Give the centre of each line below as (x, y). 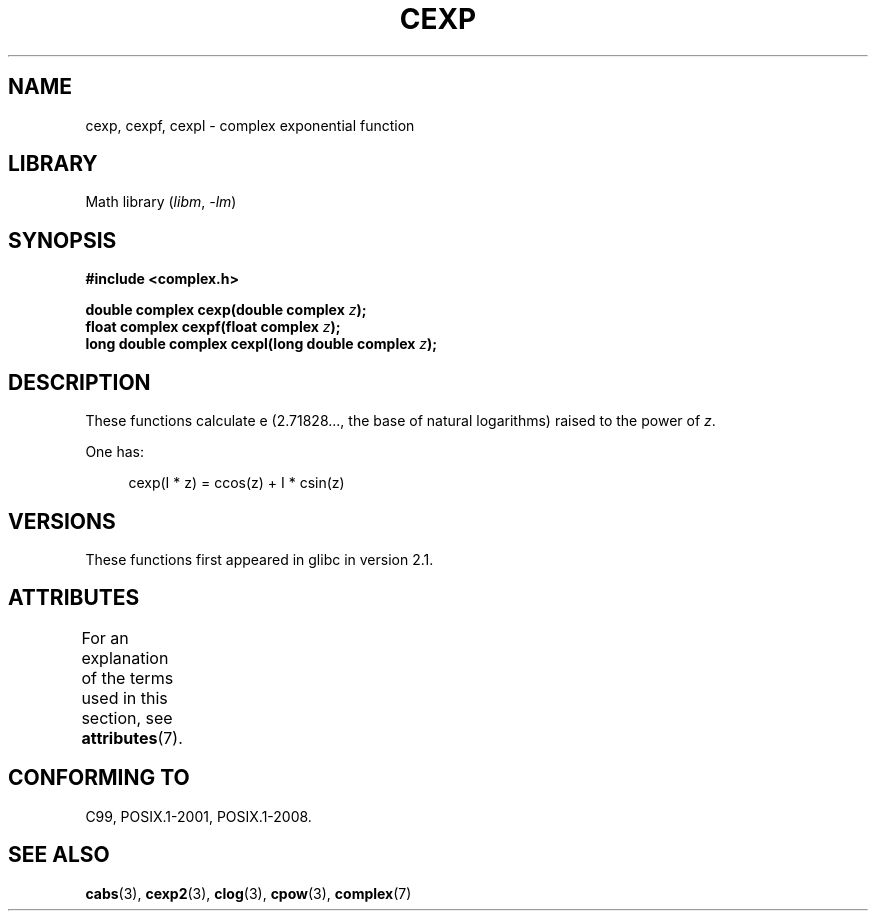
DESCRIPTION (79, 382)
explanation (125, 657)
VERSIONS (62, 521)
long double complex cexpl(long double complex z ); (261, 344)
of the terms (127, 677)
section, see (127, 717)
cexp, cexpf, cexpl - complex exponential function (250, 125)
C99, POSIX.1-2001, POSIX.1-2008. (198, 816)
